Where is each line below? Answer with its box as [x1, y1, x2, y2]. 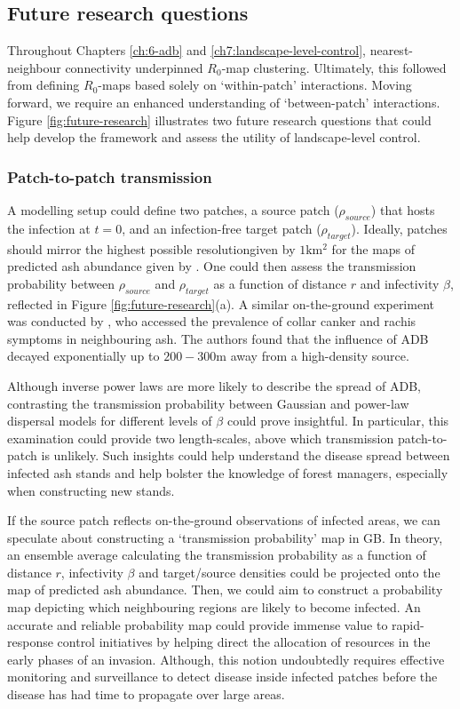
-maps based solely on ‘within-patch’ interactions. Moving [98, 76, 412, 94]
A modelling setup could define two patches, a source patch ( [7, 200, 339, 219]
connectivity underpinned [65, 58, 203, 76]
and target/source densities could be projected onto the [139, 562, 440, 581]
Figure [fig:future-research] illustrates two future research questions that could [7, 110, 432, 129]
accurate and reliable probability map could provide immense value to [7, 615, 388, 633]
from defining [7, 76, 80, 94]
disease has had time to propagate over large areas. [7, 685, 285, 704]
